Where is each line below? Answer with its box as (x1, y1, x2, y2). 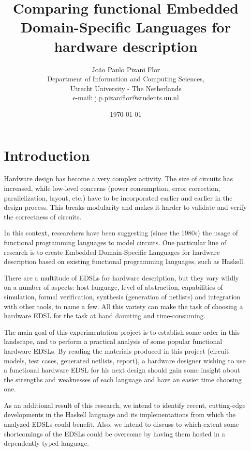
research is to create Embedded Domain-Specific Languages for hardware (4, 247, 220, 257)
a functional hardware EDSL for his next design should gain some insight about (4, 365, 240, 375)
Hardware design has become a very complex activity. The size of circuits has (4, 173, 233, 184)
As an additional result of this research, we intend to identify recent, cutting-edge (4, 400, 246, 410)
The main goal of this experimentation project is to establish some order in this (4, 327, 240, 337)
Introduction (4, 145, 90, 165)
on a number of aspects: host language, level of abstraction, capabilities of (4, 282, 223, 292)
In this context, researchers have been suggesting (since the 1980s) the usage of (4, 228, 238, 238)
